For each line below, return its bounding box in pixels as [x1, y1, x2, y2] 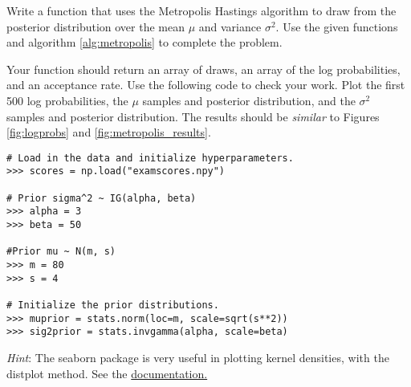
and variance [198, 18, 262, 35]
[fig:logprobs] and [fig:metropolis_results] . [6, 124, 211, 141]
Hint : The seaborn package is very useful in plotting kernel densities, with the [6, 348, 389, 365]
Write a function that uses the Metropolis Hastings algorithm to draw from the [6, 2, 397, 18]
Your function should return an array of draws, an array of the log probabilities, [6, 60, 401, 77]
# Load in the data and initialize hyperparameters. [6, 152, 294, 164]
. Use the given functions [275, 18, 398, 35]
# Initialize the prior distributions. [6, 299, 219, 311]
